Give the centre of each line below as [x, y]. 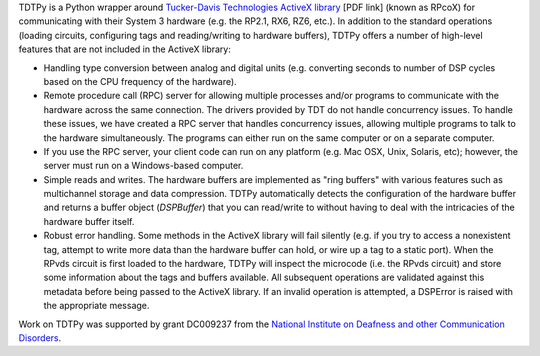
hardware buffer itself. [89, 221]
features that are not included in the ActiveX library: [125, 49]
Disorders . [40, 337]
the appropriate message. [96, 306]
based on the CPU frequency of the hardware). [140, 81]
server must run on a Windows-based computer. [143, 166]
